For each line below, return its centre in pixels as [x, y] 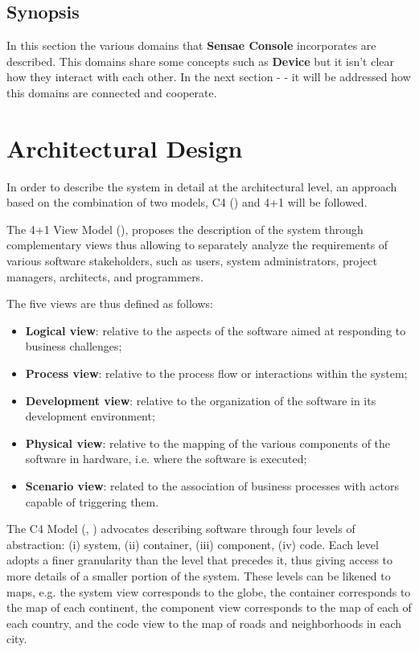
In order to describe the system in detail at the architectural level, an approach [202, 186]
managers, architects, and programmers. [105, 276]
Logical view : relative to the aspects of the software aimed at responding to [216, 330]
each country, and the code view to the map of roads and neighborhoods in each [204, 623]
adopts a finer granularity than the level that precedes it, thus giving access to [200, 560]
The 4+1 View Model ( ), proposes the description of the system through [185, 229]
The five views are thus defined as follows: [110, 303]
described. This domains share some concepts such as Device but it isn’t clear [200, 61]
